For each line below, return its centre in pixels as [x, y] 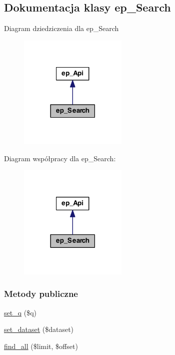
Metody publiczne [41, 294]
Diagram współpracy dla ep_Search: [60, 158]
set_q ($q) [20, 312]
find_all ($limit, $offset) [41, 346]
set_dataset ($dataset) [39, 329]
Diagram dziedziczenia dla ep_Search [61, 28]
